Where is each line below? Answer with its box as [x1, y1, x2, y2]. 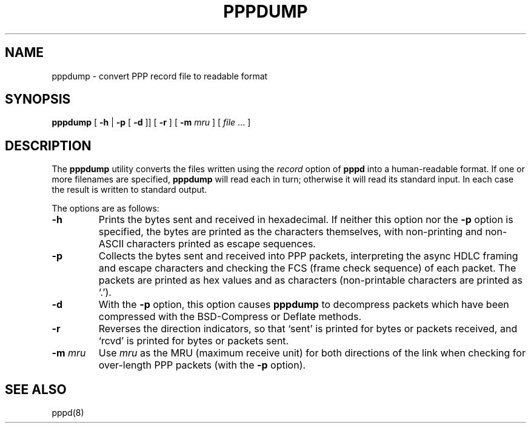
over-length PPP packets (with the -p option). [98, 359, 306, 372]
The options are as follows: [52, 203, 159, 214]
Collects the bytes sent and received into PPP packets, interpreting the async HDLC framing [98, 250, 518, 262]
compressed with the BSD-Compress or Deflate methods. [98, 310, 361, 323]
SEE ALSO [5, 381, 67, 397]
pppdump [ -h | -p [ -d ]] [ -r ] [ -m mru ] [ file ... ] [52, 117, 251, 128]
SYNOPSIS [5, 92, 71, 107]
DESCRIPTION [5, 138, 92, 153]
